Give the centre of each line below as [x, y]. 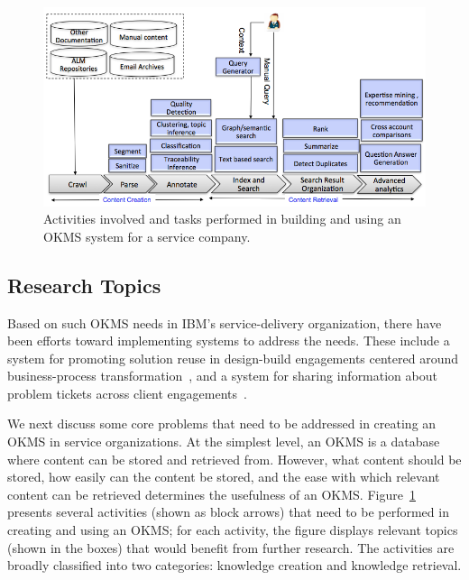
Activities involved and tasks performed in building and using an [222, 219]
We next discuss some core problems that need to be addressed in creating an [222, 423]
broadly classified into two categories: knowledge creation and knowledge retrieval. [234, 565]
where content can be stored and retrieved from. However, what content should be [234, 459]
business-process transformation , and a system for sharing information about [222, 376]
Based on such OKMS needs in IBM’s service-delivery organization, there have [225, 322]
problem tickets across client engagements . [127, 393]
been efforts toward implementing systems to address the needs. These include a [229, 341]
